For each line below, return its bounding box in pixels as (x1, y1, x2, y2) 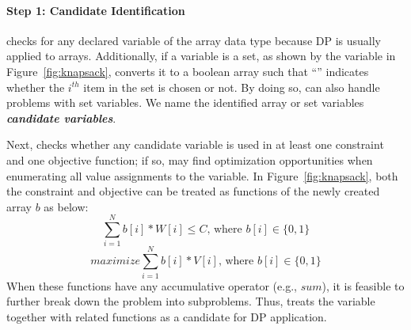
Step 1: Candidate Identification (6, 2, 185, 18)
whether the (6, 78, 65, 95)
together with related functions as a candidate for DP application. (6, 308, 327, 324)
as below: (44, 198, 89, 214)
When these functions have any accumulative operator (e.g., (6, 277, 297, 294)
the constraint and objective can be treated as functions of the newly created (6, 183, 380, 199)
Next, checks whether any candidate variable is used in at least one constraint (6, 136, 384, 153)
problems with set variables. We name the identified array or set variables (6, 94, 364, 111)
